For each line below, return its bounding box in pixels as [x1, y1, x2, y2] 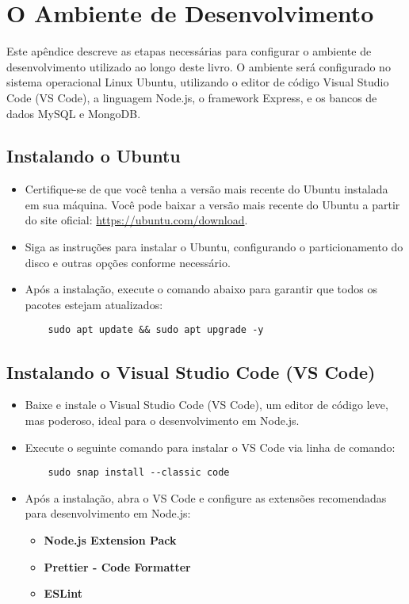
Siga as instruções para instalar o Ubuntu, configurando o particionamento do [25, 239, 403, 255]
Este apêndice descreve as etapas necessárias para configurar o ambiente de [6, 43, 372, 59]
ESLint [44, 585, 83, 602]
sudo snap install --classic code [48, 467, 230, 479]
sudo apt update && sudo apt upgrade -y [48, 324, 264, 336]
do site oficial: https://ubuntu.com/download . [25, 212, 248, 228]
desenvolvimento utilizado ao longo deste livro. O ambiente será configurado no [6, 58, 391, 75]
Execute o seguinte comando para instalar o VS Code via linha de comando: [25, 438, 396, 455]
